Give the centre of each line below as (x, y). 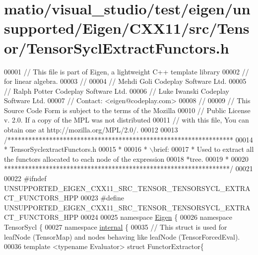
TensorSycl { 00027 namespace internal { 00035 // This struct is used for (116, 227)
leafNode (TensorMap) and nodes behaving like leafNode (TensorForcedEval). (122, 236)
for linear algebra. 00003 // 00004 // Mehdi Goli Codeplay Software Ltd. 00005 (125, 81)
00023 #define (102, 198)
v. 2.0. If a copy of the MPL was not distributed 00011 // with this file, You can (127, 120)
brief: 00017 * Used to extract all (204, 149)
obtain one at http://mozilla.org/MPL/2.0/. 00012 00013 (91, 130)
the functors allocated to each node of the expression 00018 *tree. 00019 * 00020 (126, 159)
